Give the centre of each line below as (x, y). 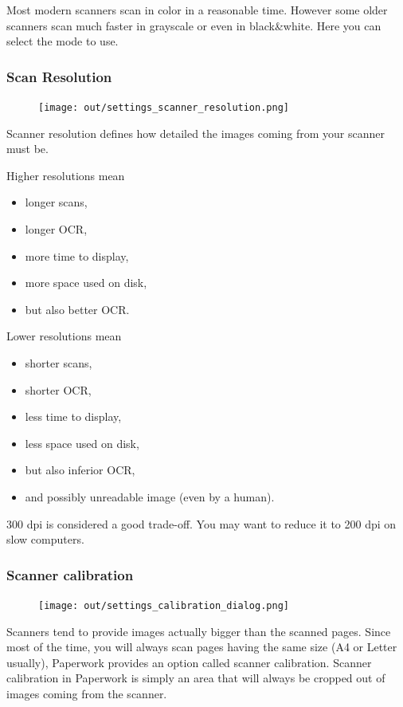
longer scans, (56, 202)
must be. (27, 149)
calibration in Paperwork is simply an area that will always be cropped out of (196, 678)
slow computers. (45, 539)
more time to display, (77, 255)
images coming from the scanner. (87, 693)
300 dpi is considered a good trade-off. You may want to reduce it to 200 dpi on (201, 523)
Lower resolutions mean (64, 336)
